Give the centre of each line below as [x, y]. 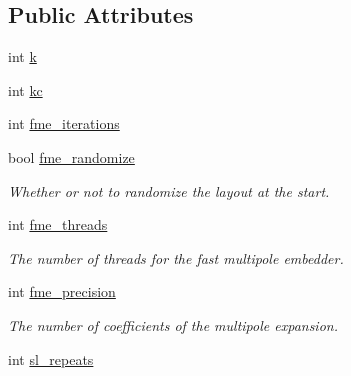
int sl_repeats [51, 358]
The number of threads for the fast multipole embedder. [176, 257]
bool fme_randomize [71, 156]
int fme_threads [58, 224]
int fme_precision [62, 291]
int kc [25, 89]
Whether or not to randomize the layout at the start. [169, 190]
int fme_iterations [64, 123]
